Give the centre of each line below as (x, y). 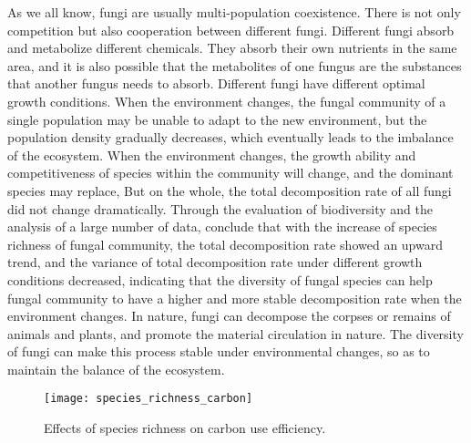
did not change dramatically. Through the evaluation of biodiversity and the (220, 208)
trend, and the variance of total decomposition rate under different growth (215, 262)
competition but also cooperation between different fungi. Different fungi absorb (231, 30)
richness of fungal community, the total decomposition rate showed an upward (225, 244)
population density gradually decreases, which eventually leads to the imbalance (230, 137)
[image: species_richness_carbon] (148, 399)
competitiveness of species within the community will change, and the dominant (230, 173)
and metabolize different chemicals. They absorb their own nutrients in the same (232, 48)
